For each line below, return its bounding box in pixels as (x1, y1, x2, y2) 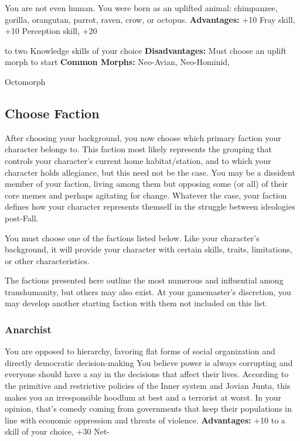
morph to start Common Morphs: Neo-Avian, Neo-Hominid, (5, 56, 230, 68)
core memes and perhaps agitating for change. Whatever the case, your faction (5, 189, 287, 201)
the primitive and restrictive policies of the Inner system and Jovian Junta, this (5, 380, 291, 392)
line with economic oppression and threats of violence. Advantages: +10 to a (5, 413, 285, 426)
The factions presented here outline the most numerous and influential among (5, 274, 284, 286)
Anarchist (5, 322, 52, 336)
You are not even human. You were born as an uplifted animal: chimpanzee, (5, 2, 278, 13)
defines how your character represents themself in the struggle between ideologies (5, 200, 295, 213)
